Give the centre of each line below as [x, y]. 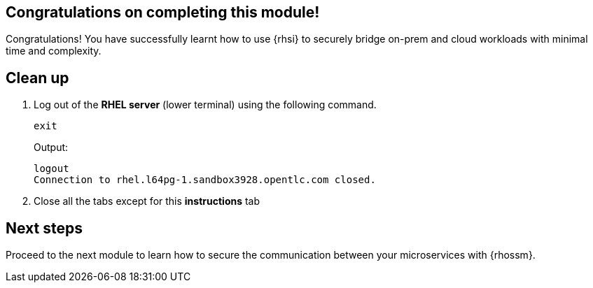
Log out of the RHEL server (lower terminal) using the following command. [205, 105]
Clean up [37, 78]
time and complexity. [54, 51]
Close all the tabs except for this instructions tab [147, 201]
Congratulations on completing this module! [163, 12]
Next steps [44, 228]
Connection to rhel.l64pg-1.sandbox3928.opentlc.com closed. [205, 180]
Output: [51, 147]
